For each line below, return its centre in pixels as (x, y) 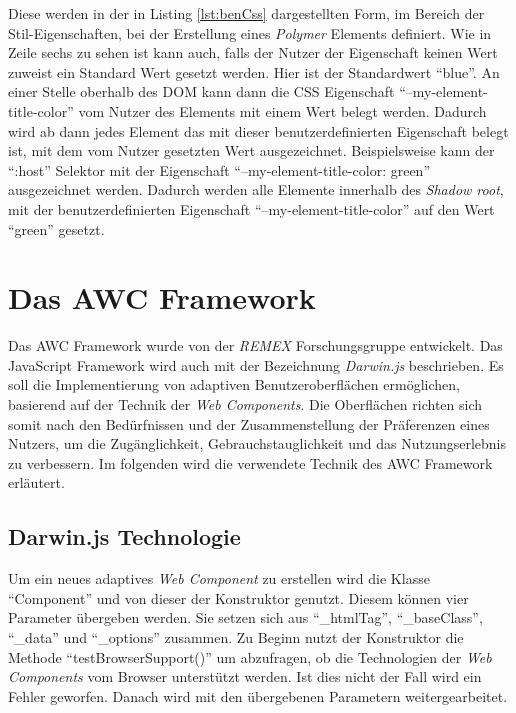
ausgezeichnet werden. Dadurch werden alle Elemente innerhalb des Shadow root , (256, 189)
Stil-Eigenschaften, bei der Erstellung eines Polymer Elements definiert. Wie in (250, 32)
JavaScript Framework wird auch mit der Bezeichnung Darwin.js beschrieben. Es (256, 364)
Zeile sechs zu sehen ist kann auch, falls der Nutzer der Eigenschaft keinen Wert (253, 52)
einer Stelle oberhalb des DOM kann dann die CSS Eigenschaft (201, 91)
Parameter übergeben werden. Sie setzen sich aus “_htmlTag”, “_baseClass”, (245, 617)
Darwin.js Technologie (124, 536)
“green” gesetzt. (56, 228)
